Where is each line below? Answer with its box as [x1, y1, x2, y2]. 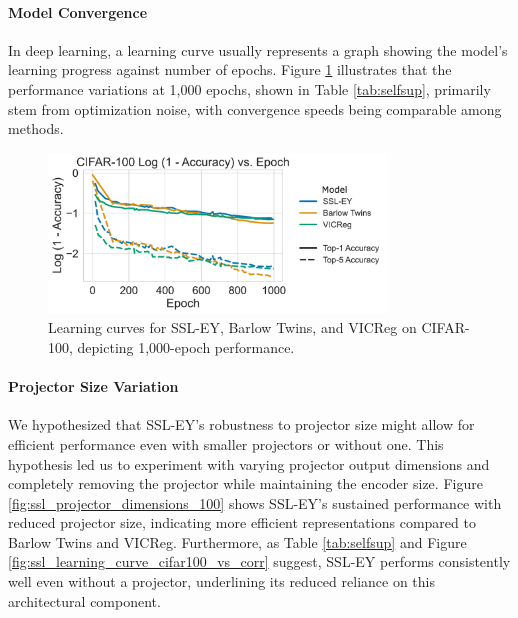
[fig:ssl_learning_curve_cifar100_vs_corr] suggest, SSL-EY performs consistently [8, 551, 511, 572]
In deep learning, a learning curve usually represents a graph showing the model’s [8, 39, 508, 60]
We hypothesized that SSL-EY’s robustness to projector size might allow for [8, 414, 475, 435]
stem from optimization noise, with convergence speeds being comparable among [8, 98, 502, 119]
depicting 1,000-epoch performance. [77, 336, 295, 357]
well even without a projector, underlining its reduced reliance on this [8, 571, 435, 592]
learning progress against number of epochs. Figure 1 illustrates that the [8, 59, 452, 80]
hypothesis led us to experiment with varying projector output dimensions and [8, 453, 490, 474]
